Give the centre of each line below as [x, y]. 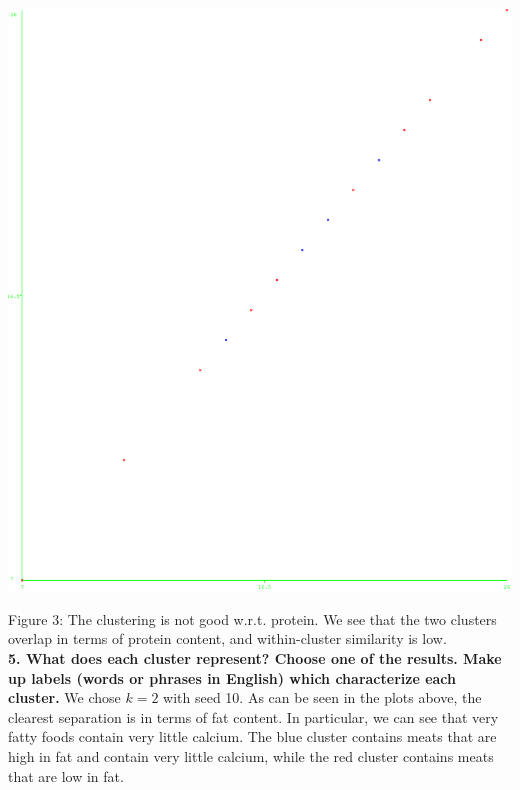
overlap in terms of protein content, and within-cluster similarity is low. [227, 638]
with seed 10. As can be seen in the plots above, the [322, 697]
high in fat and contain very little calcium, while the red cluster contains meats [251, 755]
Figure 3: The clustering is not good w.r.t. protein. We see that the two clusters [252, 618]
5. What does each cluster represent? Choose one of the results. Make [255, 657]
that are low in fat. [66, 775]
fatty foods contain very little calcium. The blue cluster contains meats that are [252, 736]
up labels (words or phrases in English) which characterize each [232, 677]
